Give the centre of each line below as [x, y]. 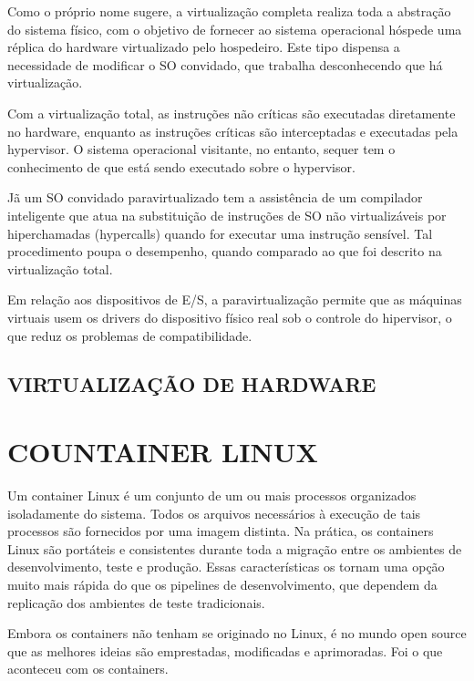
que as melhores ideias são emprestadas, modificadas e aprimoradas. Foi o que [225, 650]
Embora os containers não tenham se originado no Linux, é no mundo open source [237, 633]
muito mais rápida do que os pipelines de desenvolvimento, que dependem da [222, 584]
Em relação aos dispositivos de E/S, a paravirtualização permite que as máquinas [235, 299]
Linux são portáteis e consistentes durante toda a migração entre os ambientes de [235, 548]
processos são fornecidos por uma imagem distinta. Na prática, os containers [221, 531]
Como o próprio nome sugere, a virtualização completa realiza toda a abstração [229, 11]
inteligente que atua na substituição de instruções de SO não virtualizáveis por [227, 215]
